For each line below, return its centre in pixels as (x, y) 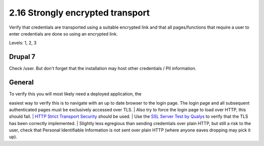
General (22, 82)
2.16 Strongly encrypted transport (79, 13)
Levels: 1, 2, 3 (23, 43)
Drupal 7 (22, 57)
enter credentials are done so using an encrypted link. (64, 34)
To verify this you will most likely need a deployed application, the (75, 94)
